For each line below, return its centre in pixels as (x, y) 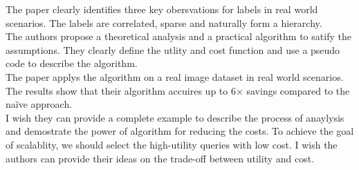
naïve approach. (39, 104)
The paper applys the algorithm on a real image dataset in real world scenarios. (175, 76)
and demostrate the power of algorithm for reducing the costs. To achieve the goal (180, 131)
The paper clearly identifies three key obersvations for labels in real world (162, 9)
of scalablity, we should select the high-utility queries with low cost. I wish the (172, 144)
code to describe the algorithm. (72, 63)
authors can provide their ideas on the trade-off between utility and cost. (160, 158)
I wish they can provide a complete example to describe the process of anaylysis (175, 117)
